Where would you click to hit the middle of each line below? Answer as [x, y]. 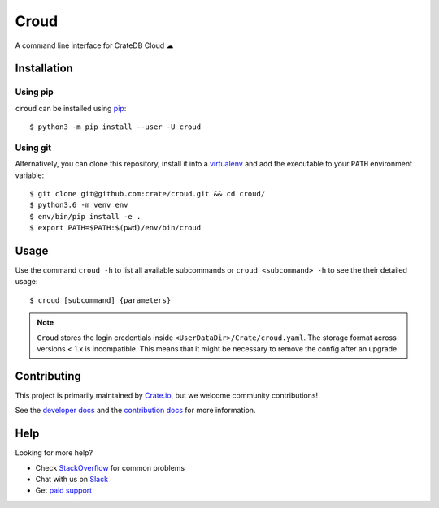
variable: [30, 175]
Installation [44, 69]
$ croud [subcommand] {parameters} [100, 300]
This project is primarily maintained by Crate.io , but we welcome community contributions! [167, 395]
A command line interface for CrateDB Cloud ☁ [94, 45]
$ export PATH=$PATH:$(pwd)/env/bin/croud [115, 228]
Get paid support [64, 490]
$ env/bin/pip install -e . [85, 216]
